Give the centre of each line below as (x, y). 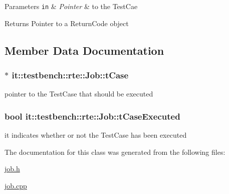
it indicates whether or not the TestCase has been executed (96, 135)
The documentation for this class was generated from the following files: (115, 152)
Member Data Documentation (84, 50)
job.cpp (16, 185)
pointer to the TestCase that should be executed (79, 94)
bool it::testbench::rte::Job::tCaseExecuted (92, 116)
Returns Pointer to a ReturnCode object (67, 23)
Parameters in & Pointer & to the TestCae (71, 6)
